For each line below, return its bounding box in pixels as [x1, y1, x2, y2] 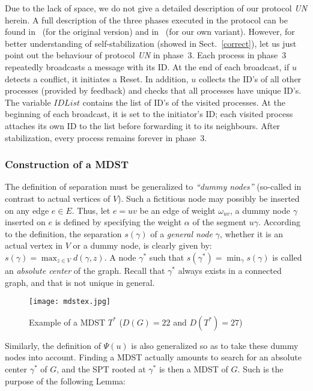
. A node [104, 250, 136, 263]
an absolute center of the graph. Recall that [5, 264, 165, 276]
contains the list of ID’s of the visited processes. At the [82, 95, 285, 108]
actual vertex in [5, 239, 63, 252]
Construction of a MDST [5, 157, 129, 172]
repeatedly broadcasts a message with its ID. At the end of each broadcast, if [5, 60, 290, 73]
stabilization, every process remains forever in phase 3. [5, 131, 207, 144]
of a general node [150, 227, 213, 240]
